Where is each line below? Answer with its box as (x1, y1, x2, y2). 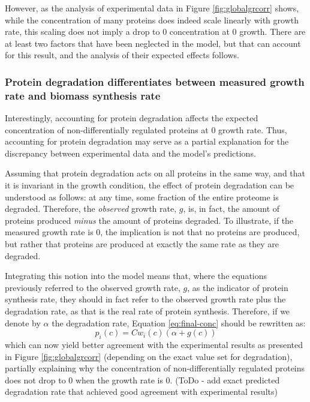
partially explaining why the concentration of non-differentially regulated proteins (5, 362, 305, 374)
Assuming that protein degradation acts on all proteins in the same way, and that (5, 167, 306, 179)
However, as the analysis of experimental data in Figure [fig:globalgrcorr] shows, (5, 2, 299, 14)
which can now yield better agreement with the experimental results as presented (5, 338, 303, 350)
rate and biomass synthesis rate (5, 88, 161, 103)
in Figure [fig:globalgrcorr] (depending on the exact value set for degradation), (5, 350, 293, 362)
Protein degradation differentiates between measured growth (5, 74, 305, 89)
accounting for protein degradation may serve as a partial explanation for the (5, 135, 289, 148)
